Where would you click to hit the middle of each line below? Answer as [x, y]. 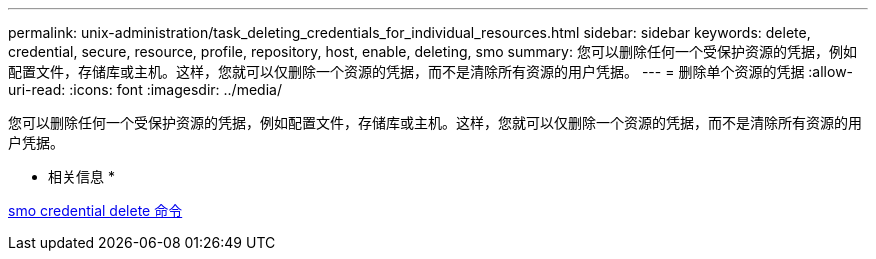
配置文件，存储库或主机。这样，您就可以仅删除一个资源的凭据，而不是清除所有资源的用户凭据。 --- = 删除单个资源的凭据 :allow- [431, 71]
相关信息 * [81, 176]
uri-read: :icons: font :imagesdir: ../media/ [145, 89]
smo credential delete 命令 [95, 210]
